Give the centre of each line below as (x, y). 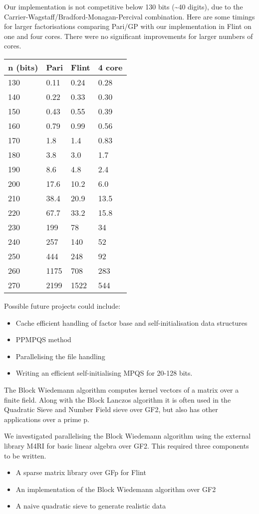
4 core (110, 67)
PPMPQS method (43, 339)
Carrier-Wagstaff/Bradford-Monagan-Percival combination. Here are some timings (129, 16)
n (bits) (23, 67)
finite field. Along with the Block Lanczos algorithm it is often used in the (118, 399)
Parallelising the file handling (60, 356)
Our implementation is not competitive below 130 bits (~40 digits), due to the (124, 6)
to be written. (25, 455)
